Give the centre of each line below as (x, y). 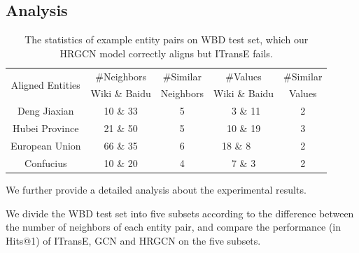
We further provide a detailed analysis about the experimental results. (156, 189)
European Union (46, 146)
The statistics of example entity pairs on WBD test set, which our (167, 39)
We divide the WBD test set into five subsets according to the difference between (180, 213)
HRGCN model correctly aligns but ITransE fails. (166, 53)
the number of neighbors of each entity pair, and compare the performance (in (174, 227)
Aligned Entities (45, 85)
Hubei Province (46, 128)
